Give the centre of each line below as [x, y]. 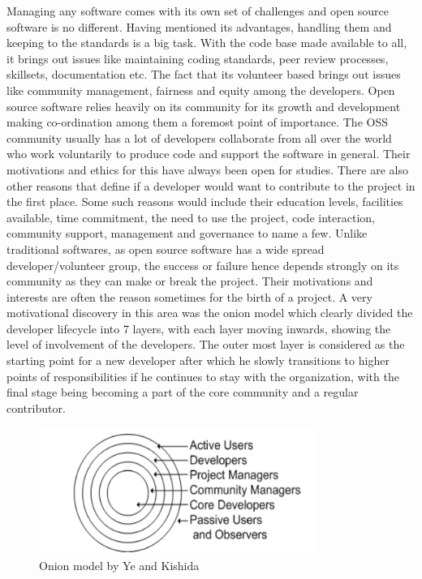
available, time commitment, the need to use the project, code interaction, [191, 217]
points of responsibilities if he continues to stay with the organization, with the [203, 376]
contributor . [36, 407]
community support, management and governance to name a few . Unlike [187, 233]
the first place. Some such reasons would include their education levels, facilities [205, 202]
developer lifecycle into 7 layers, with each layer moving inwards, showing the [199, 328]
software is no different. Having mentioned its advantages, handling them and [199, 26]
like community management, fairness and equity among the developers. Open [201, 90]
